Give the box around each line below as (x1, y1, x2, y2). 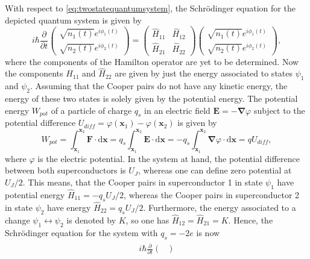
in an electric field (144, 104, 210, 116)
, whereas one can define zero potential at (138, 164, 292, 176)
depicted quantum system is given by (5, 13, 142, 26)
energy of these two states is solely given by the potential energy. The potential (5, 92, 298, 105)
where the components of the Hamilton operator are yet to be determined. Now (5, 55, 299, 67)
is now (196, 226, 220, 239)
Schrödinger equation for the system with (5, 226, 158, 239)
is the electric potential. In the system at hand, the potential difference (37, 152, 300, 164)
